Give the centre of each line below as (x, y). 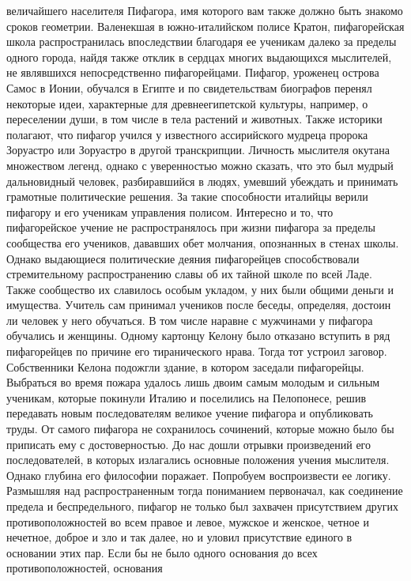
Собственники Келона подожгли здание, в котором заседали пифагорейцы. (185, 366)
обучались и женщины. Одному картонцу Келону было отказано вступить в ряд (198, 336)
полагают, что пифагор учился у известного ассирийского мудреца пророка (187, 134)
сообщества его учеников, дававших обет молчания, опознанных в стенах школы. (203, 242)
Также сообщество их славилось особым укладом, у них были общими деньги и (200, 289)
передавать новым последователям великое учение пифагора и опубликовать (190, 413)
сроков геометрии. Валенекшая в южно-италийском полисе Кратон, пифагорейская (205, 26)
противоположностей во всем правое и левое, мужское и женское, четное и (188, 521)
